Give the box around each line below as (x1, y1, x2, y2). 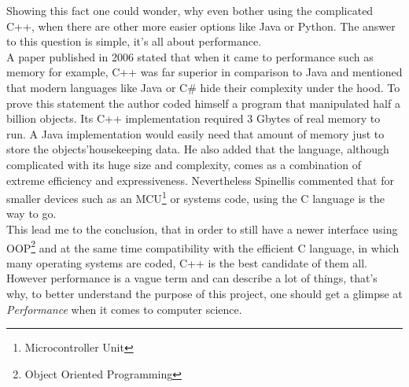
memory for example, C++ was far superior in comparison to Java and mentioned (6, 64, 403, 80)
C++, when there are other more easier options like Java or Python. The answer (6, 17, 396, 34)
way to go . (6, 205, 57, 222)
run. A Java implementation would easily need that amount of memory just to (6, 125, 385, 142)
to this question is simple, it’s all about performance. (6, 33, 262, 50)
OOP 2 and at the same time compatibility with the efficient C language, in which (6, 237, 400, 256)
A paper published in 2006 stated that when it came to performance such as (6, 48, 374, 64)
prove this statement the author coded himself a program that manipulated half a (6, 94, 400, 111)
